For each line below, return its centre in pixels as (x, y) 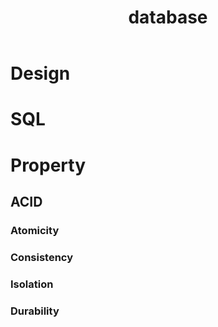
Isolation (32, 284)
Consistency (42, 257)
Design (40, 73)
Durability (35, 311)
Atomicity (35, 230)
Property (48, 165)
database (168, 17)
